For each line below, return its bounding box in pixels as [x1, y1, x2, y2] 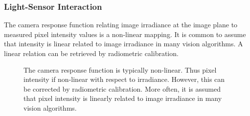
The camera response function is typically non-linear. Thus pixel [23, 64, 217, 75]
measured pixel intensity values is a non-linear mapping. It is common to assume [4, 29, 246, 39]
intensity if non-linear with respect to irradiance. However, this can [23, 74, 225, 84]
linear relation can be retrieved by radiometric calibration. [4, 48, 179, 58]
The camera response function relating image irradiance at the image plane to [4, 19, 238, 30]
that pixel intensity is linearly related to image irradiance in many [23, 93, 222, 103]
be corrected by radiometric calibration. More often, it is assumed [23, 83, 221, 94]
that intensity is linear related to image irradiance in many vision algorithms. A [4, 39, 243, 49]
